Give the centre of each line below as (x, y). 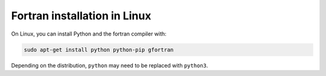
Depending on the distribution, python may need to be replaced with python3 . (110, 65)
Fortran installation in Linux (81, 16)
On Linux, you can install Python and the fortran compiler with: (89, 34)
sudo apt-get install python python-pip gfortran (99, 49)
